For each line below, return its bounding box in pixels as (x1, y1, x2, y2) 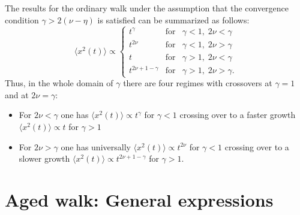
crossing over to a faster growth (179, 108, 296, 121)
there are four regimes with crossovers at (123, 77, 272, 89)
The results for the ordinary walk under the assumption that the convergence (5, 2, 289, 14)
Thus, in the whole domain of (5, 77, 113, 89)
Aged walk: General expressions (5, 187, 274, 212)
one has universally (61, 140, 131, 153)
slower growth (19, 152, 70, 165)
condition (5, 13, 39, 26)
